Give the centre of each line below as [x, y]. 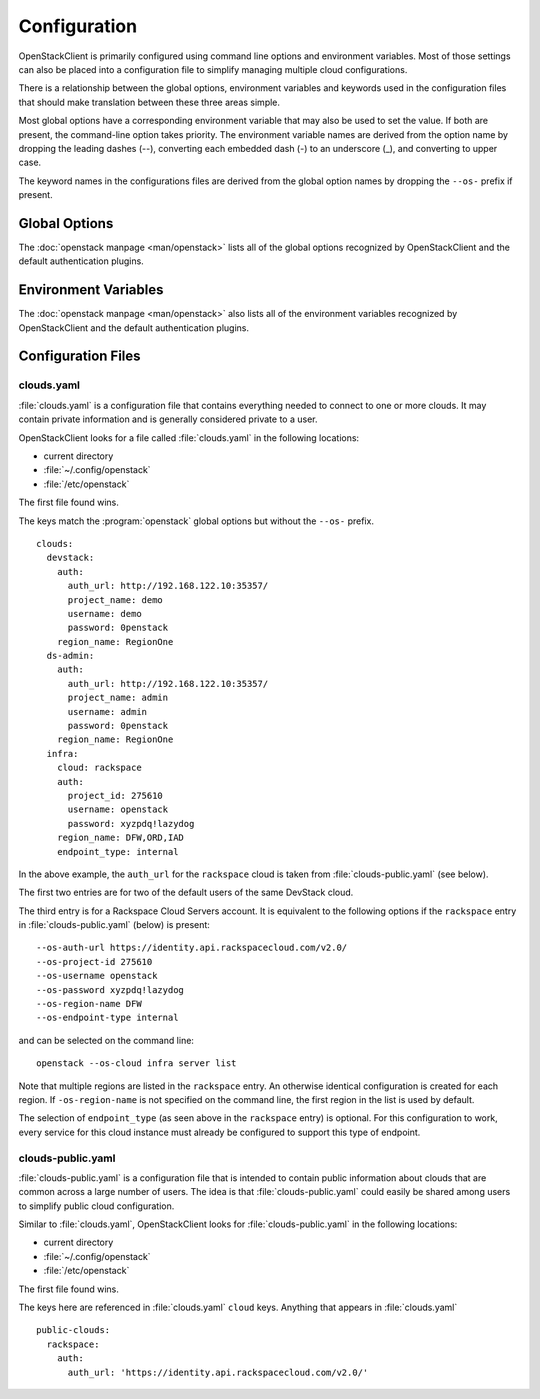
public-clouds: [73, 1330]
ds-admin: [70, 656]
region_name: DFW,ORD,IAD [120, 838]
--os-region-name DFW [89, 1004]
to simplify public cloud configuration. [96, 1206]
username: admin [107, 711]
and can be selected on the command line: [106, 1040]
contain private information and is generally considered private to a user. [168, 419]
